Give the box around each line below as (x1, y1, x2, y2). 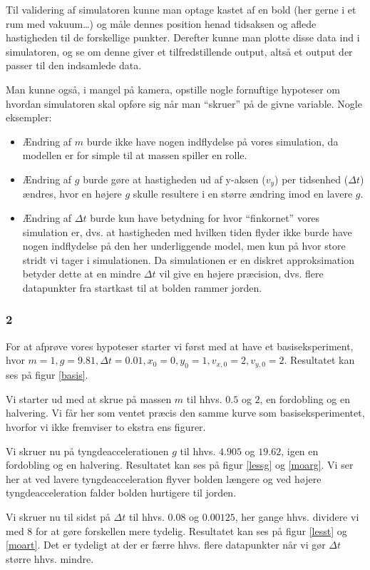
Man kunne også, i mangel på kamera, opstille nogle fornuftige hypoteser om (6, 81, 340, 96)
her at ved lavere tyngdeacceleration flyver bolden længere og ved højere (6, 471, 322, 486)
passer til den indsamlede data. (6, 58, 142, 73)
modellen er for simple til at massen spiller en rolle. (22, 148, 247, 163)
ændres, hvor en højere (22, 186, 122, 201)
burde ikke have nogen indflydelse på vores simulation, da (86, 133, 339, 148)
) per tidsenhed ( (274, 171, 349, 186)
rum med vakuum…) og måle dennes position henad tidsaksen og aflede (6, 16, 317, 31)
